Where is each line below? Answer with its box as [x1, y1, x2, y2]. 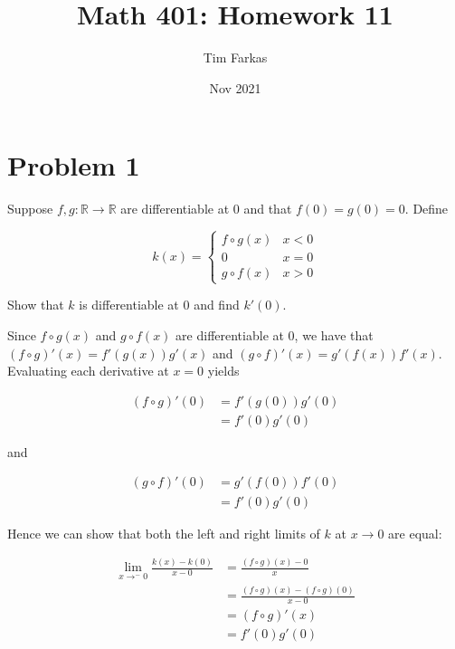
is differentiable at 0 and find [79, 295, 240, 314]
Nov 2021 [209, 78, 261, 97]
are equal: [388, 523, 442, 542]
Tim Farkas [203, 48, 268, 67]
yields [207, 361, 240, 380]
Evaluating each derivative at [7, 361, 169, 380]
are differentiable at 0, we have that [175, 326, 374, 345]
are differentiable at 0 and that [120, 199, 292, 218]
